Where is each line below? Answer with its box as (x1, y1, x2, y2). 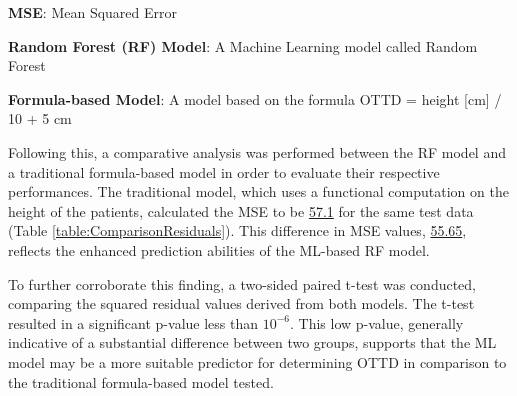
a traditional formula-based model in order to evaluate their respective (8, 161, 440, 182)
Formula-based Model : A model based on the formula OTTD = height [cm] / (8, 88, 502, 109)
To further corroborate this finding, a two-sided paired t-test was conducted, (8, 273, 477, 294)
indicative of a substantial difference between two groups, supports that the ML (8, 332, 497, 353)
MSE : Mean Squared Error (8, 2, 177, 22)
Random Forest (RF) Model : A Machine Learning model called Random (8, 35, 478, 56)
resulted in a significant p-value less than (8, 312, 259, 333)
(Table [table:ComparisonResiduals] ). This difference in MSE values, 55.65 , (8, 220, 467, 241)
